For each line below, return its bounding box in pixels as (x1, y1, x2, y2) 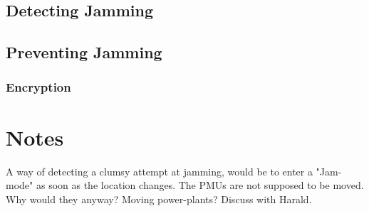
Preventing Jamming (6, 41, 162, 63)
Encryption (6, 78, 71, 96)
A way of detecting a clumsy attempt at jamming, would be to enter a (6, 163, 313, 178)
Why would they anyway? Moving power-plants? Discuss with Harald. (6, 191, 312, 206)
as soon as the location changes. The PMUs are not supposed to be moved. (36, 178, 364, 193)
